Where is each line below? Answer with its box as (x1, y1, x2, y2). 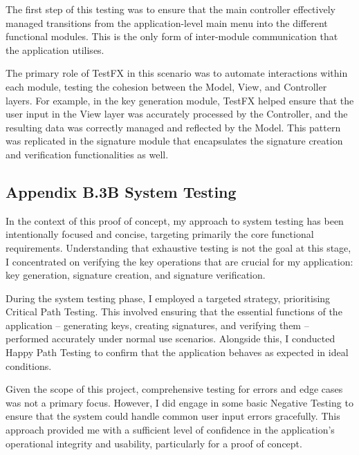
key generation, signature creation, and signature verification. (6, 268, 266, 282)
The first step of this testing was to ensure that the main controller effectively (6, 2, 335, 16)
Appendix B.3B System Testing (6, 180, 237, 202)
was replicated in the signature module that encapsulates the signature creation (6, 133, 343, 148)
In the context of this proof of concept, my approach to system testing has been (6, 213, 344, 228)
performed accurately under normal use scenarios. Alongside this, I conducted (6, 331, 335, 346)
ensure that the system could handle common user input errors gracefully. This (6, 409, 340, 423)
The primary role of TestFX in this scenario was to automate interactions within (6, 66, 348, 80)
